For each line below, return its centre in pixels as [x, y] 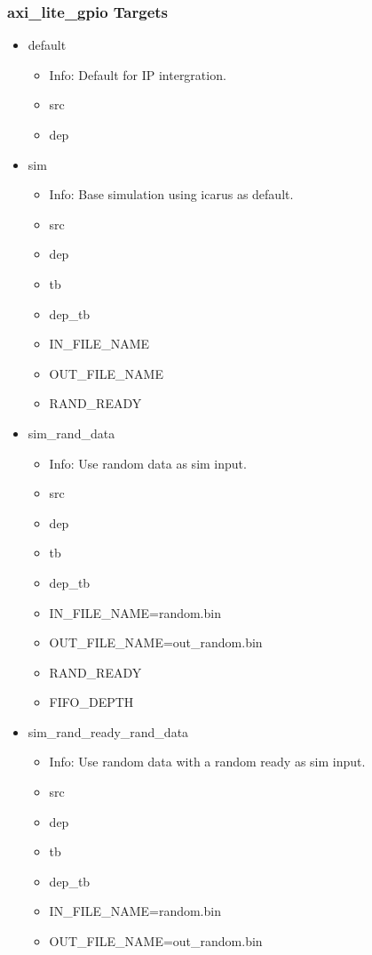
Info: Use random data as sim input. [148, 463]
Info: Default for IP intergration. [138, 74]
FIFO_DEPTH [91, 702]
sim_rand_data [71, 433]
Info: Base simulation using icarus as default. [171, 194]
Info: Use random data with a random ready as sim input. [207, 762]
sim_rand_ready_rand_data [108, 731]
